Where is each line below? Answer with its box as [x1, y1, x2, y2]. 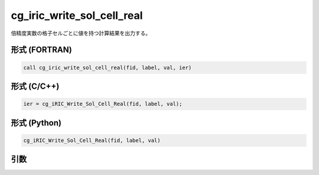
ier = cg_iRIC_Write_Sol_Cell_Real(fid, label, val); [23, 101, 183, 108]
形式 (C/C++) [11, 81, 60, 91]
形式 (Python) [11, 118, 62, 128]
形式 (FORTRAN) [11, 45, 72, 55]
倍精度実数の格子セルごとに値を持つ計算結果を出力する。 [11, 30, 151, 37]
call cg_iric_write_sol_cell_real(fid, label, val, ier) [23, 64, 192, 71]
